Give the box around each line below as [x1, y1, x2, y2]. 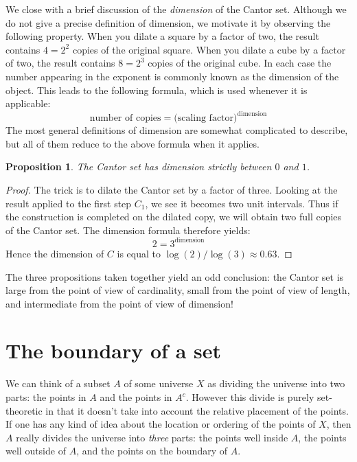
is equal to [117, 246, 161, 260]
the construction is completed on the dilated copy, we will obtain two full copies [5, 209, 342, 224]
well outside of [5, 443, 66, 458]
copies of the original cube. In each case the [148, 56, 332, 70]
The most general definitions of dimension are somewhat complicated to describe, [5, 123, 348, 137]
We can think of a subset [5, 376, 111, 391]
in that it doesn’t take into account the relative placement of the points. [45, 403, 349, 417]
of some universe [124, 376, 194, 391]
